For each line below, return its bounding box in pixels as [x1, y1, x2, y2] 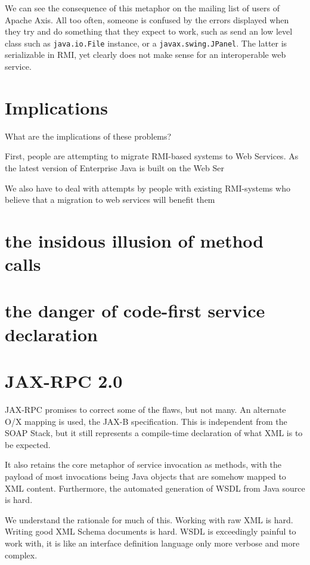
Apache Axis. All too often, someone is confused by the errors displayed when [5, 13, 289, 26]
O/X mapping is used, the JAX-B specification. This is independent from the [5, 415, 287, 427]
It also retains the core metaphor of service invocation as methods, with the [5, 458, 282, 471]
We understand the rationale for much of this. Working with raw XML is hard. [5, 513, 293, 526]
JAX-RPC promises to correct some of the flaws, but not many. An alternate [5, 403, 286, 415]
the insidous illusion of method [5, 228, 264, 252]
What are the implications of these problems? [5, 129, 172, 142]
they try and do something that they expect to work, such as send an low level [5, 25, 293, 38]
